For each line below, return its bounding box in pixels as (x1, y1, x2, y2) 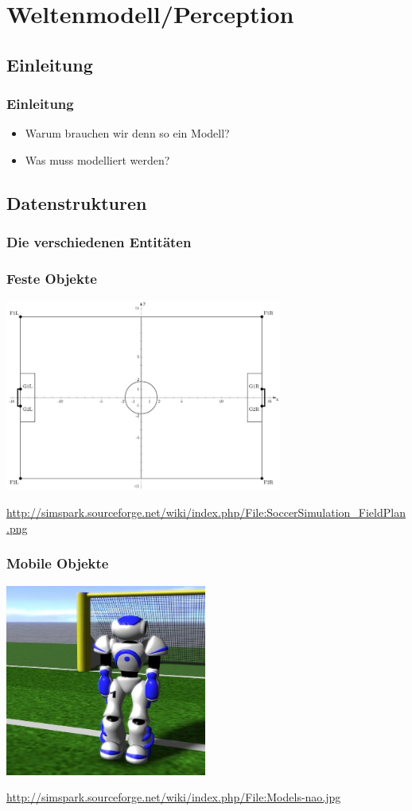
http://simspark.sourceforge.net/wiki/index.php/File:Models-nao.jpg (6, 789, 341, 805)
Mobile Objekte (6, 553, 109, 573)
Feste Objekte (6, 269, 97, 289)
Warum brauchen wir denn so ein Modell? (25, 125, 230, 142)
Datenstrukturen (6, 190, 147, 215)
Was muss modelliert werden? (25, 151, 170, 168)
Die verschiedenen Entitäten (6, 232, 192, 252)
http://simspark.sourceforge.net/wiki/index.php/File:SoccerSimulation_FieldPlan (6, 504, 406, 521)
